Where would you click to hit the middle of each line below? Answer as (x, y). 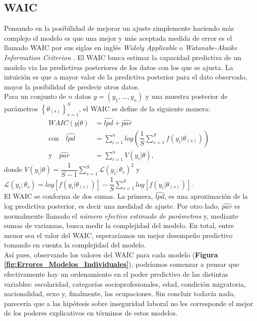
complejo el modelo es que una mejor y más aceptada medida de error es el (118, 38)
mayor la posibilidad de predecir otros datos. (72, 86)
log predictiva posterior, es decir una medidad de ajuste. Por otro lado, (112, 205)
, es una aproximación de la (206, 196)
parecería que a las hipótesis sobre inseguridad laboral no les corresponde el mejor (129, 303)
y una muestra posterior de (187, 96)
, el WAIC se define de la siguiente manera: (145, 108)
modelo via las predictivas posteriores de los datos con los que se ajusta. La (119, 67)
